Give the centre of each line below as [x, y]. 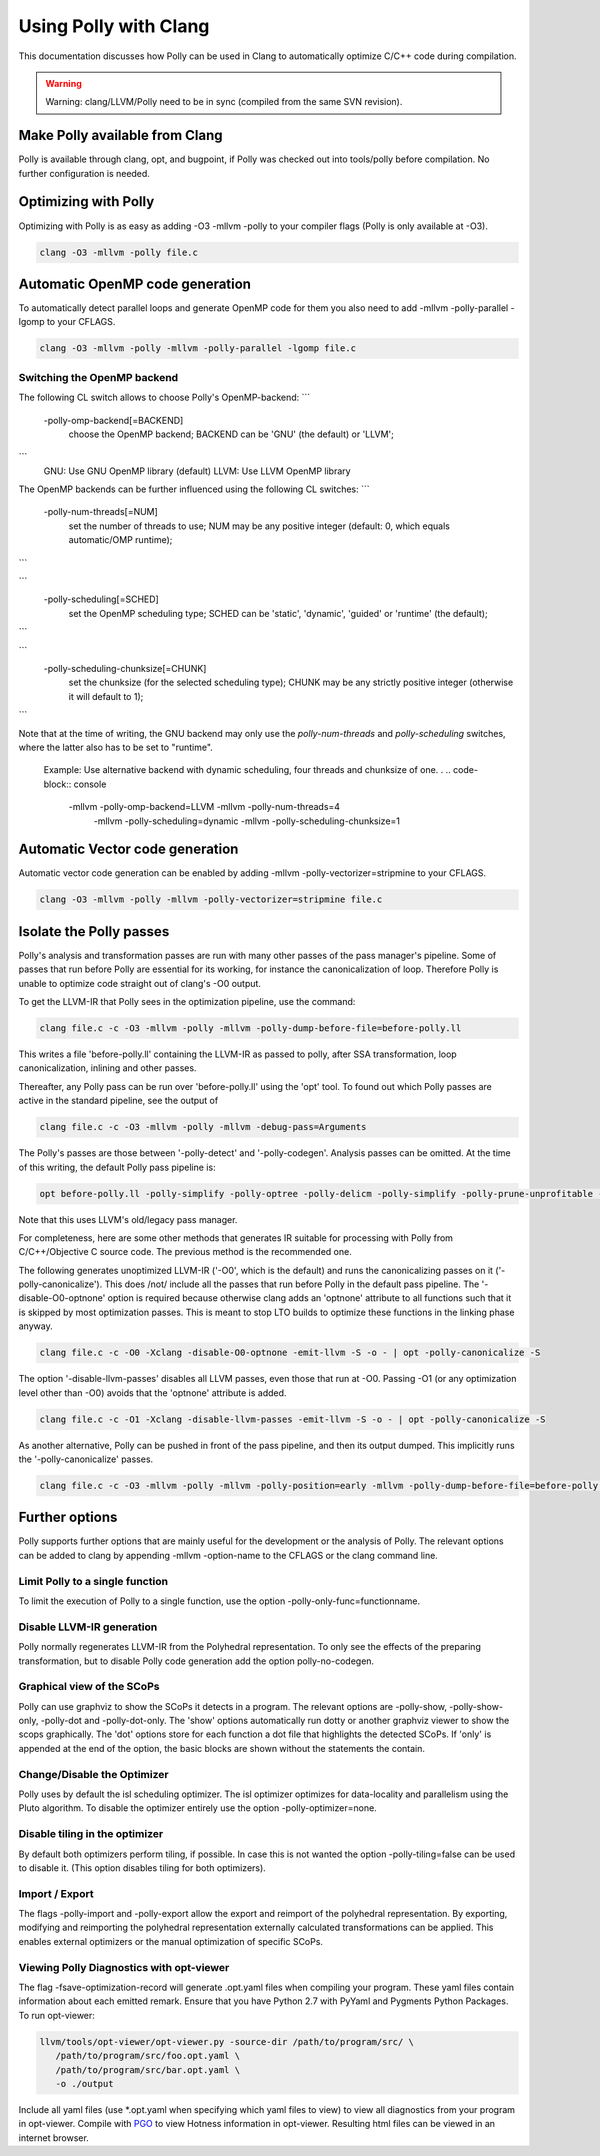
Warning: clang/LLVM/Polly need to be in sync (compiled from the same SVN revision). [224, 102]
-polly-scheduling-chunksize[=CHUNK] [125, 668]
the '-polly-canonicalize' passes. [86, 1459]
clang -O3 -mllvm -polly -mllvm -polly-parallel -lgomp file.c [198, 348]
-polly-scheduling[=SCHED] [101, 599]
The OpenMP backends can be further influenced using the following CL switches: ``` [194, 489]
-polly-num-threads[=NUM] [101, 512]
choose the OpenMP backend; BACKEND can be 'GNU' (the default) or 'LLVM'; [231, 434]
